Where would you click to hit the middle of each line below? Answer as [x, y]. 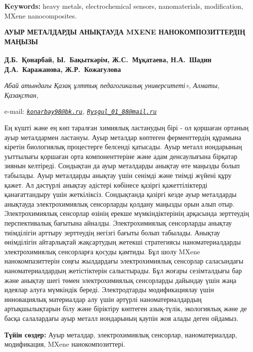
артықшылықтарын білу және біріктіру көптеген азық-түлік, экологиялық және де [126, 308]
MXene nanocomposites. [41, 15]
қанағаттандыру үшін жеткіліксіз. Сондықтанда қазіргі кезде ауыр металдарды [121, 194]
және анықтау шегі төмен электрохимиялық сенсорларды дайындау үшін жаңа [120, 280]
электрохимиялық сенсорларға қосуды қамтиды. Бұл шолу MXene [102, 251]
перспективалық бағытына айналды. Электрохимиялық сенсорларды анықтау [118, 223]
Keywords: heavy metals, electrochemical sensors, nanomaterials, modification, [124, 6]
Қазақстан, [22, 95]
